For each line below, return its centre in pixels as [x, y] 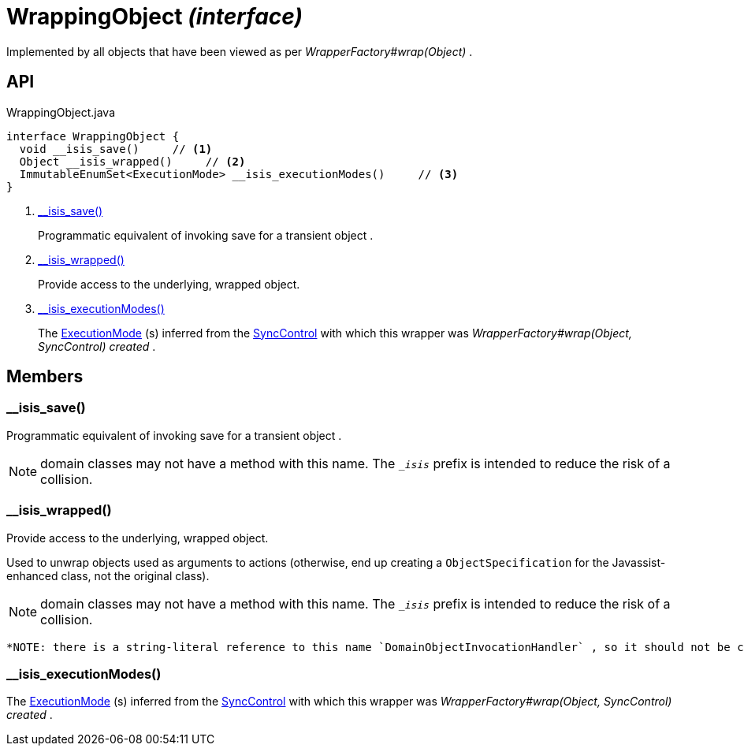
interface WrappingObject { [93, 136]
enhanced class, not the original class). [108, 575]
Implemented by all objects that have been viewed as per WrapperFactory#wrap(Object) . [240, 51]
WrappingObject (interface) [154, 17]
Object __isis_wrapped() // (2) [132, 161]
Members [45, 377]
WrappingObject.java [61, 112]
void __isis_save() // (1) [116, 149]
